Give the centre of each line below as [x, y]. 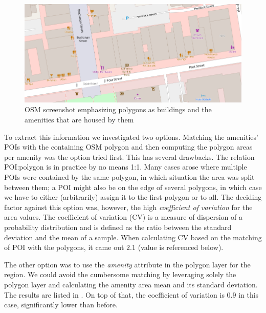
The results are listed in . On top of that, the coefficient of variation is [114, 294]
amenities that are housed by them [79, 120]
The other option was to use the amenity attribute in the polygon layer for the [127, 264]
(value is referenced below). [181, 247]
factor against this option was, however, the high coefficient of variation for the [128, 207]
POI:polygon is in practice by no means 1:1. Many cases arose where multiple [126, 167]
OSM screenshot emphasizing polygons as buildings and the [118, 109]
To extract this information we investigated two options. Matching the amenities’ [131, 137]
